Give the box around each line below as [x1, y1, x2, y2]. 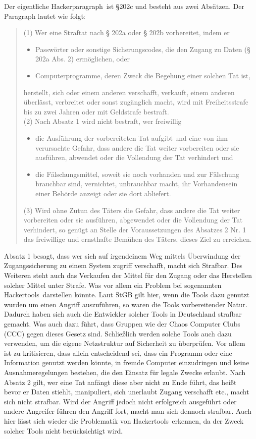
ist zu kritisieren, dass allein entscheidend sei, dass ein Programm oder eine [4, 347, 232, 358]
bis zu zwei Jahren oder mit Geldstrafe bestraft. [23, 106, 169, 116]
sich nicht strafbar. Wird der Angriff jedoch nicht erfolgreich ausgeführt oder [4, 396, 237, 406]
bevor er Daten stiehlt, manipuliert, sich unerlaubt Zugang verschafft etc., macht [4, 386, 249, 397]
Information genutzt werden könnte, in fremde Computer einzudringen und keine [4, 357, 249, 368]
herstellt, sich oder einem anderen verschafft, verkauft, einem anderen [23, 87, 235, 97]
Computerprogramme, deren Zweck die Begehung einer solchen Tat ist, [35, 70, 251, 80]
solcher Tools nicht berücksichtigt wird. [4, 425, 123, 436]
